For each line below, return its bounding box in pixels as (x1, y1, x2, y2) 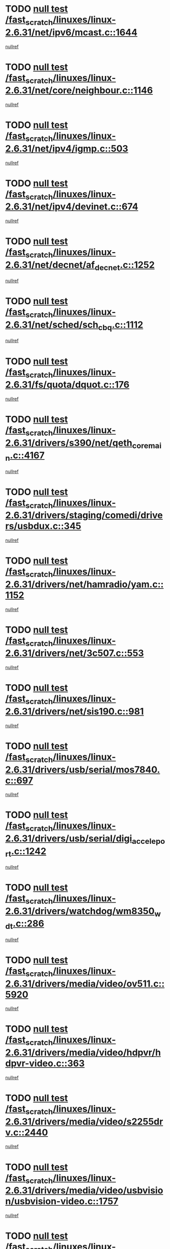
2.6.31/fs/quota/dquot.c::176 (5, 379, 129, 390)
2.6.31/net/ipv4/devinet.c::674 (5, 201, 139, 212)
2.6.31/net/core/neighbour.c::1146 (5, 85, 153, 96)
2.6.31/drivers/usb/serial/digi (5, 833, 132, 844)
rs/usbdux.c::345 (5, 520, 81, 532)
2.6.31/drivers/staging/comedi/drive (5, 510, 163, 521)
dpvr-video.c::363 (5, 1058, 85, 1069)
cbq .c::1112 (98, 319, 144, 332)
